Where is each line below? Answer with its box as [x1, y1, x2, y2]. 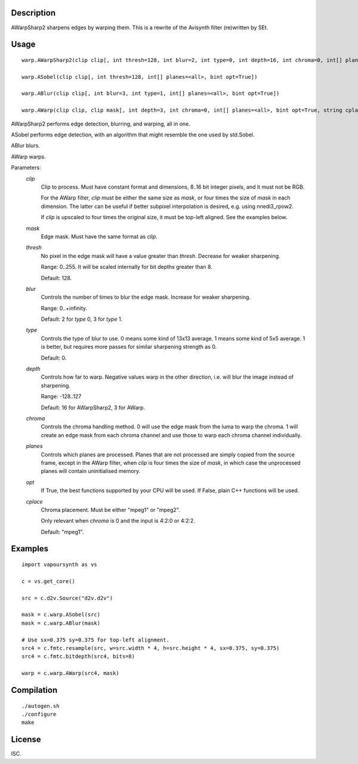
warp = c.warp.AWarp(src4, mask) [21, 670, 119, 677]
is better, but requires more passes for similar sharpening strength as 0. [41, 343, 217, 351]
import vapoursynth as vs [21, 562, 98, 568]
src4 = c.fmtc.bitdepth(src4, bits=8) [21, 653, 135, 660]
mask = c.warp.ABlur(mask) [21, 619, 101, 627]
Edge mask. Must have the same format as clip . [41, 233, 158, 240]
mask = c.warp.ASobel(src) [21, 611, 101, 618]
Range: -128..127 [41, 393, 82, 400]
